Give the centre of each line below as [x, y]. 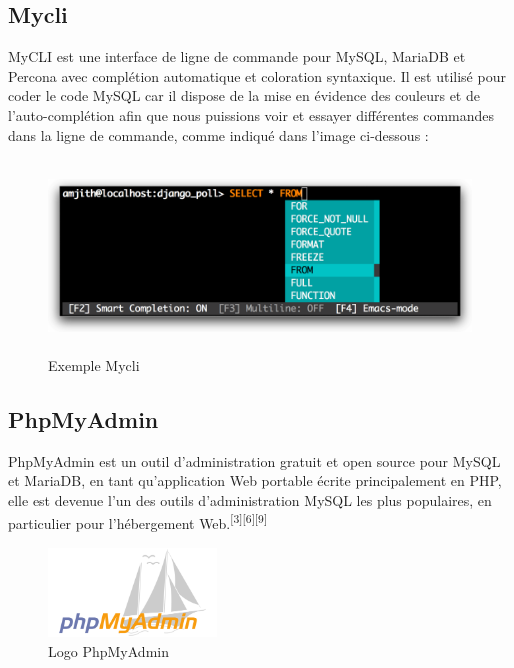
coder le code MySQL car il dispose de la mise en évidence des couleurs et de [244, 95]
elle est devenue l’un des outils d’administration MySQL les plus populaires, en [250, 499]
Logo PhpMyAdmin [108, 651]
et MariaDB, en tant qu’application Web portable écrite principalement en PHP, [255, 480]
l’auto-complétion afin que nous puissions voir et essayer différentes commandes [251, 114]
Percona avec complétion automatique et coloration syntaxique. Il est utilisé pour [257, 75]
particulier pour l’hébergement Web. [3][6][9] [138, 521]
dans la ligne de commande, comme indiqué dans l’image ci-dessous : [218, 134]
